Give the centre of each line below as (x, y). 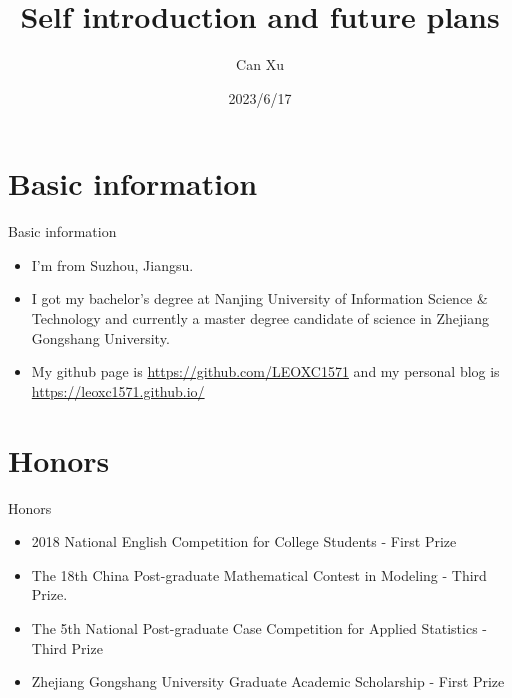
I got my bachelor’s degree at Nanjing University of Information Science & (259, 298)
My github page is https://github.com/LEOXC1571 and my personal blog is (265, 371)
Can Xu (260, 64)
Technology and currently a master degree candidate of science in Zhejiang (260, 318)
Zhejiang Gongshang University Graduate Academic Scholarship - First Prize (268, 681)
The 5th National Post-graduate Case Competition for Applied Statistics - (259, 627)
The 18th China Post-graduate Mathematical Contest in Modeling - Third (259, 574)
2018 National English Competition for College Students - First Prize (244, 541)
